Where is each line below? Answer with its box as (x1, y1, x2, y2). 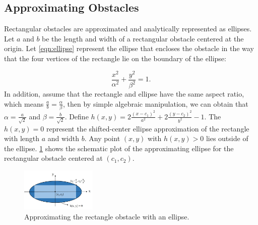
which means (4, 98, 44, 109)
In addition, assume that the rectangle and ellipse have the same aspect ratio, (4, 88, 244, 99)
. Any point (84, 133, 120, 144)
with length (4, 133, 40, 144)
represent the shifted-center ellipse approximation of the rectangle (46, 123, 249, 133)
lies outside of (206, 133, 248, 144)
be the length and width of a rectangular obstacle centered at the (42, 33, 244, 43)
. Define (64, 111, 89, 121)
